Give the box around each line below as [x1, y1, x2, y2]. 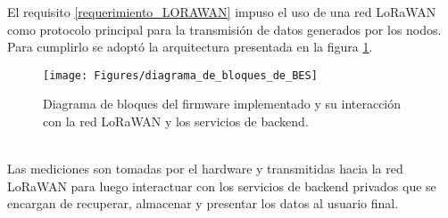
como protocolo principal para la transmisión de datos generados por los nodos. [7, 20, 442, 38]
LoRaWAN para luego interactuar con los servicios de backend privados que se [7, 176, 436, 195]
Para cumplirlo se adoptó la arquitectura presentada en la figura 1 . [7, 37, 373, 56]
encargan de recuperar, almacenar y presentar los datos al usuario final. [7, 194, 399, 213]
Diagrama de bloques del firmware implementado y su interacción [43, 94, 402, 113]
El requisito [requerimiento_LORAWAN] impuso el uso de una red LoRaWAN [7, 3, 436, 20]
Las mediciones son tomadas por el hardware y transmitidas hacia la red [7, 159, 403, 178]
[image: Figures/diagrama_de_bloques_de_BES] [43, 69, 318, 82]
